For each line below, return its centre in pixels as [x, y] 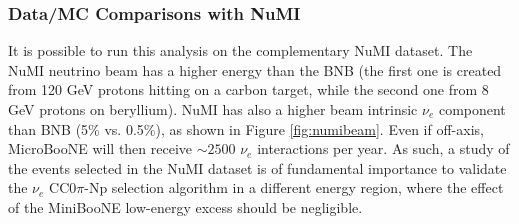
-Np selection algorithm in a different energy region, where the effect [294, 187]
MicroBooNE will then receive [100, 148]
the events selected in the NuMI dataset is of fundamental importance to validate [257, 167]
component [472, 109]
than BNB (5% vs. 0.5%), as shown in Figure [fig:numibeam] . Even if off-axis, [246, 128]
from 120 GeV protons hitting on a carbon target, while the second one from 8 [248, 89]
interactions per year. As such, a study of [383, 148]
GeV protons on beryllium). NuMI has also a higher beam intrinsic [213, 109]
